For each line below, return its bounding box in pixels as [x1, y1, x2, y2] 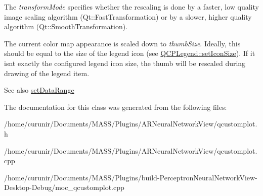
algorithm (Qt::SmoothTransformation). [4, 21, 128, 32]
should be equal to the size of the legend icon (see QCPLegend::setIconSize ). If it [4, 48, 255, 58]
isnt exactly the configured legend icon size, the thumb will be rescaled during [4, 57, 246, 68]
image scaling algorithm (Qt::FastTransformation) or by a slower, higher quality [4, 11, 252, 22]
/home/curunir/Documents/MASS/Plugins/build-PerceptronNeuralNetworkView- [4, 172, 257, 182]
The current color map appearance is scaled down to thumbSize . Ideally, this [4, 38, 241, 48]
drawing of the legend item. [4, 68, 90, 78]
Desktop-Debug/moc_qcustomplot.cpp [4, 182, 124, 192]
